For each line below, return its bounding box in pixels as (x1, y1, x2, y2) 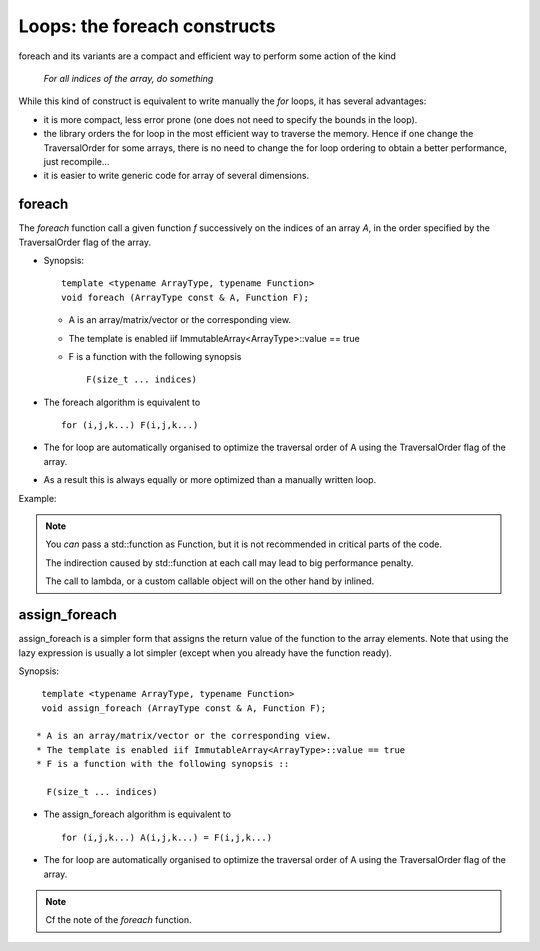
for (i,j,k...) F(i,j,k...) (61, 420, 199, 431)
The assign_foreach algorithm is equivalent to (43, 808, 232, 820)
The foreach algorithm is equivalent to (43, 396, 201, 408)
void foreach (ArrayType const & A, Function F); (61, 291, 310, 303)
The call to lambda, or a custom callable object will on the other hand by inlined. (45, 575, 375, 587)
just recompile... (43, 155, 110, 167)
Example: (18, 492, 57, 504)
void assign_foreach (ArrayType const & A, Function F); (41, 702, 327, 714)
